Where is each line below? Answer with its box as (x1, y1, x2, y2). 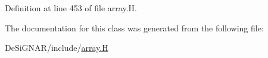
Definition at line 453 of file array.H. (5, 2, 137, 14)
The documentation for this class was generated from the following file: (5, 21, 264, 34)
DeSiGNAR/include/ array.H (5, 41, 108, 54)
